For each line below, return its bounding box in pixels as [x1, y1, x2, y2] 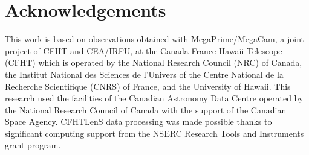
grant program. [5, 139, 61, 151]
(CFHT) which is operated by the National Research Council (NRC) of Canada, [5, 56, 302, 69]
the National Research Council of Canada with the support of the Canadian [5, 103, 287, 116]
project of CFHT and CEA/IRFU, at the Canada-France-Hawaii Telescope [5, 44, 282, 57]
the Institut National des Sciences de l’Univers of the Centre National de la [5, 68, 284, 80]
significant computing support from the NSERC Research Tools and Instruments [5, 127, 304, 139]
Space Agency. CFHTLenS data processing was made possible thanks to [5, 115, 272, 128]
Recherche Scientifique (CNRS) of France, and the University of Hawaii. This [5, 80, 291, 92]
